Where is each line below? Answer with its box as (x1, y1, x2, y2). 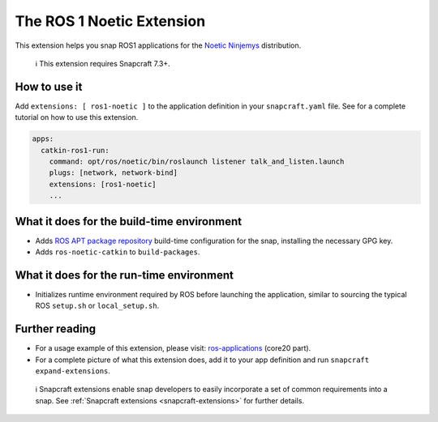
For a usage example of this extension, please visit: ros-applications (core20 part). (35, 343, 311, 353)
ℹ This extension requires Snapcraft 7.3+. (35, 58, 170, 68)
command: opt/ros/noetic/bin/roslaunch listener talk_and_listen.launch (49, 157, 345, 166)
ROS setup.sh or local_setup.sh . (35, 301, 160, 311)
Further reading (15, 322, 97, 336)
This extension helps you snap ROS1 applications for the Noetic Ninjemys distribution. (15, 40, 302, 50)
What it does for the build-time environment (15, 215, 243, 228)
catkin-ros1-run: (41, 146, 109, 155)
